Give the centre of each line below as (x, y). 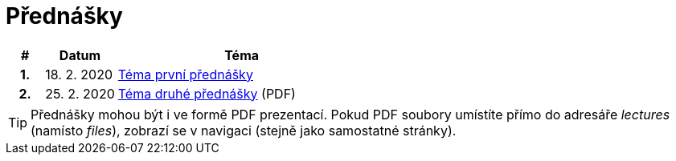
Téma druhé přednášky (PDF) (207, 93)
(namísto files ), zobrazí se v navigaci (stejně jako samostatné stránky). (244, 130)
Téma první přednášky (185, 74)
